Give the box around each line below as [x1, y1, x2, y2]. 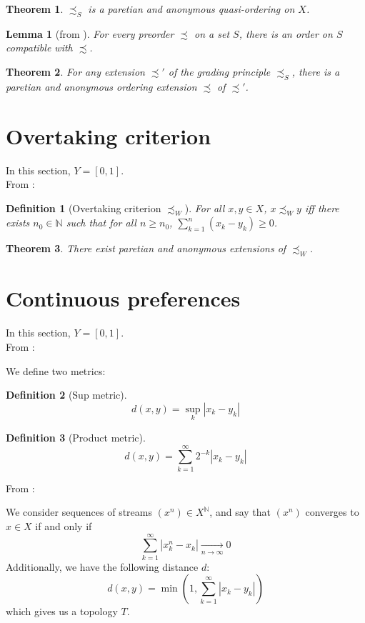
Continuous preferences [6, 284, 241, 313]
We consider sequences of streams [6, 504, 152, 519]
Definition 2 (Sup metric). [6, 387, 127, 402]
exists [6, 215, 30, 230]
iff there [304, 200, 339, 215]
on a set [194, 26, 230, 41]
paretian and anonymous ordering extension [6, 79, 197, 94]
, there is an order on [239, 26, 333, 41]
